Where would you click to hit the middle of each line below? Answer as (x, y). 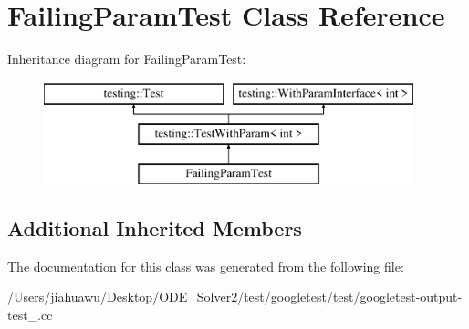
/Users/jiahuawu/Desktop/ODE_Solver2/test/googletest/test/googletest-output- (235, 297)
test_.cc (30, 315)
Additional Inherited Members (155, 228)
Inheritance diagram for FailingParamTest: (127, 59)
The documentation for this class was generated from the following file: (206, 266)
